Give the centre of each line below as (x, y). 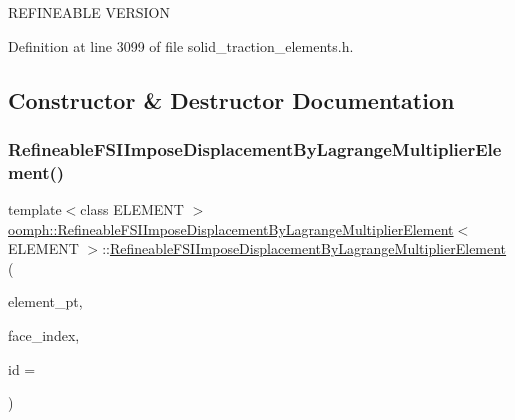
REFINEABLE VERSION (89, 12)
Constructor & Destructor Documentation (231, 99)
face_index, (44, 335)
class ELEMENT (132, 209)
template (35, 209)
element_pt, (45, 301)
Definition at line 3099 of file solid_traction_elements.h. (181, 45)
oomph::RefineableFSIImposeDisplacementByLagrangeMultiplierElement (231, 228)
